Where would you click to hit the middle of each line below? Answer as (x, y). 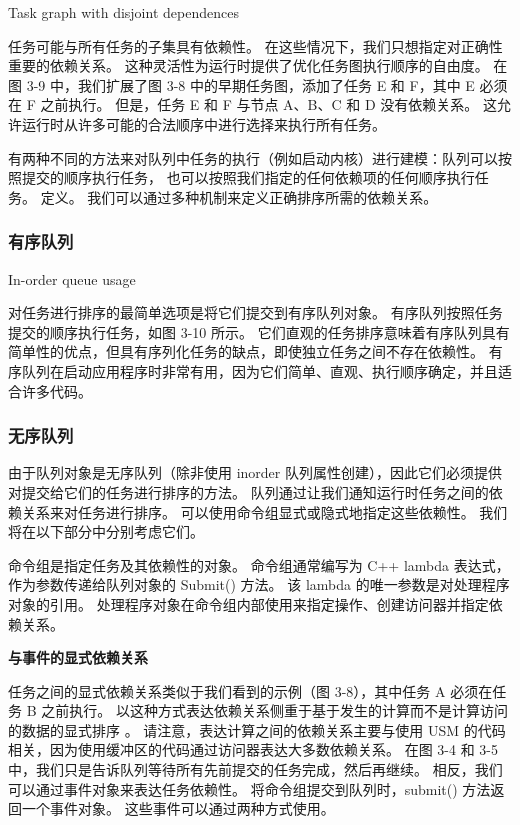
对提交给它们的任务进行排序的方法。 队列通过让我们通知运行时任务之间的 (248, 491)
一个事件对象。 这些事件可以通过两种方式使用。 (178, 808)
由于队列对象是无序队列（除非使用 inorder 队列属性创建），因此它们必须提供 (255, 472)
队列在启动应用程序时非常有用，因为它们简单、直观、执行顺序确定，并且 (259, 370)
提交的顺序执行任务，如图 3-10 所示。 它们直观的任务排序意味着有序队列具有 (259, 331)
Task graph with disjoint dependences (123, 12)
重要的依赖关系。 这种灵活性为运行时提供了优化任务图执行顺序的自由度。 (248, 65)
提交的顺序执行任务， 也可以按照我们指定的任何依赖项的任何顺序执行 (248, 177)
